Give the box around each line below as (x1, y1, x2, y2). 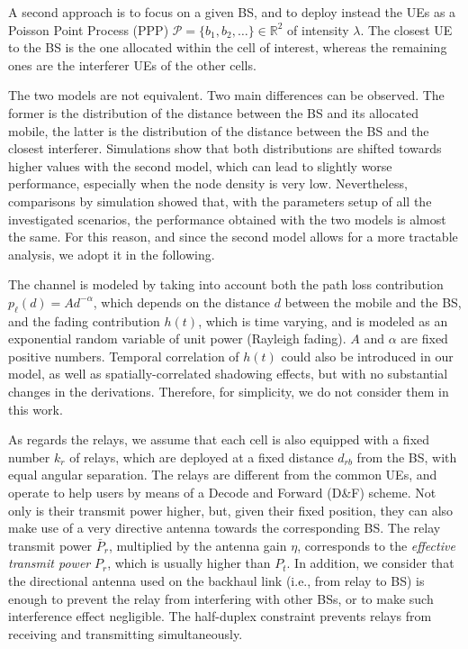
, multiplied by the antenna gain (108, 535, 287, 554)
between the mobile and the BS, (284, 292, 462, 311)
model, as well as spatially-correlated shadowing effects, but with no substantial (8, 364, 448, 383)
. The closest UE (360, 20, 453, 39)
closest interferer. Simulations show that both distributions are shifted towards (8, 139, 442, 158)
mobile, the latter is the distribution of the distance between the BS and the (8, 121, 429, 140)
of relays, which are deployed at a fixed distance (69, 447, 334, 466)
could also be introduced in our (281, 346, 454, 365)
